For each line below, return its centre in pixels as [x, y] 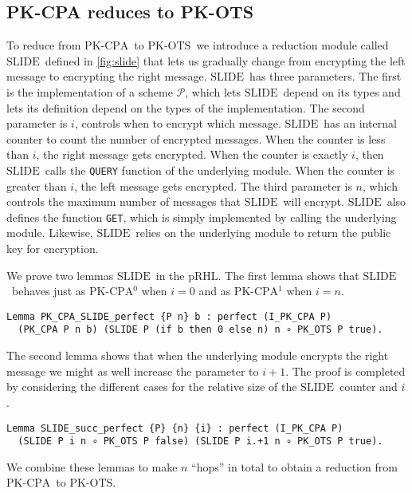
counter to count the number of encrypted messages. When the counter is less [196, 138]
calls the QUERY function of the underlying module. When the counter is [220, 170]
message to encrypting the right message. [107, 76]
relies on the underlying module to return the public [263, 233]
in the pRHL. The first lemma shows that [257, 275]
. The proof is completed [345, 371]
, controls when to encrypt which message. [178, 123]
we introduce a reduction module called [292, 45]
